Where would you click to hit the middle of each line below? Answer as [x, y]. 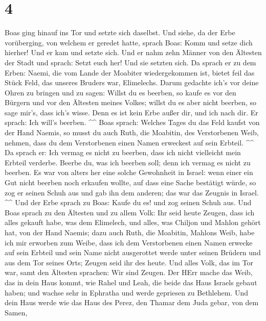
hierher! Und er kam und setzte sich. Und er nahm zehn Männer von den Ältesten [133, 52]
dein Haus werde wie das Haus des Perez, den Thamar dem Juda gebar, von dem [132, 302]
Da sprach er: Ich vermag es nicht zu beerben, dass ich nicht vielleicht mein [123, 152]
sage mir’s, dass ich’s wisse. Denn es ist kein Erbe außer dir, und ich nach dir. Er [131, 112]
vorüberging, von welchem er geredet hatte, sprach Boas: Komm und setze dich [129, 42]
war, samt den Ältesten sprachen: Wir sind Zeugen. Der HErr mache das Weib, [129, 272]
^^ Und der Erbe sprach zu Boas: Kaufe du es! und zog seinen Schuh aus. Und [128, 202]
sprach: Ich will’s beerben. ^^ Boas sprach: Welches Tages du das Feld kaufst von [132, 122]
